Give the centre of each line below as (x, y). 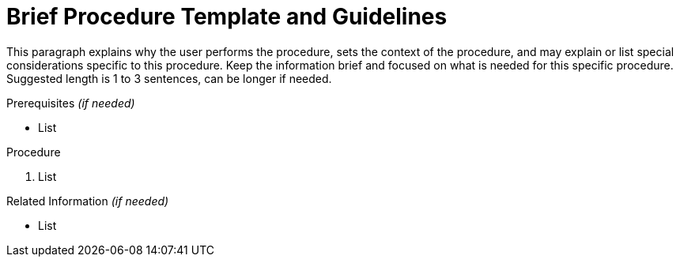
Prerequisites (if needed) (71, 103)
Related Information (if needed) (88, 201)
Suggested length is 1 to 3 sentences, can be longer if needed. (169, 78)
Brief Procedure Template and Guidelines (227, 17)
